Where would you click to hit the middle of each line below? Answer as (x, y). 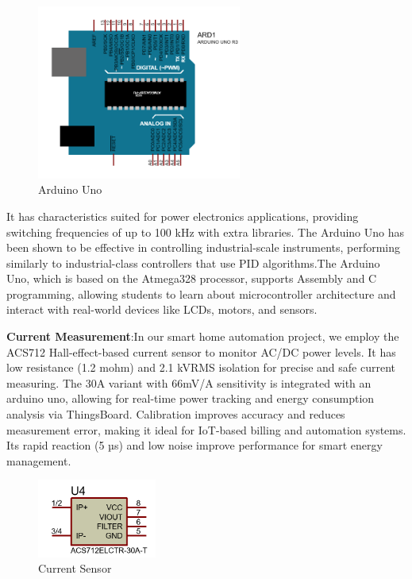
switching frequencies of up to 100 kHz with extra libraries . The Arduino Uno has (206, 232)
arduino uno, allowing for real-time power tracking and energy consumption (191, 398)
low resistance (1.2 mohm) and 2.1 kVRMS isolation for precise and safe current (201, 367)
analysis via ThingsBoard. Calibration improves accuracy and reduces (176, 414)
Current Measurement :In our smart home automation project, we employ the (203, 336)
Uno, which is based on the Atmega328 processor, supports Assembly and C (192, 278)
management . (39, 460)
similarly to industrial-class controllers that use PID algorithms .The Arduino (193, 262)
